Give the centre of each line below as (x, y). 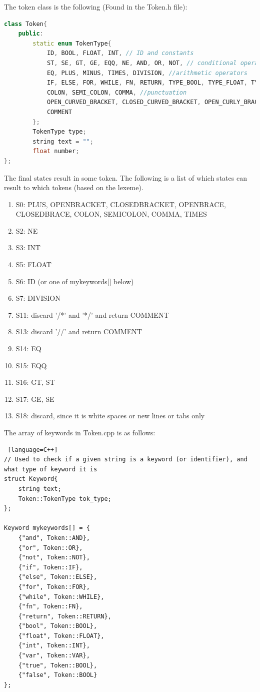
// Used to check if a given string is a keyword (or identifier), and (126, 460)
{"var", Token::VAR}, (54, 656)
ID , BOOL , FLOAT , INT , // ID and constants (120, 53)
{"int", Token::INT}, (54, 646)
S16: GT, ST (35, 382)
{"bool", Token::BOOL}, (58, 626)
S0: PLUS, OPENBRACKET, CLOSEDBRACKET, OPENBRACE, (121, 204)
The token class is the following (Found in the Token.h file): (96, 7)
